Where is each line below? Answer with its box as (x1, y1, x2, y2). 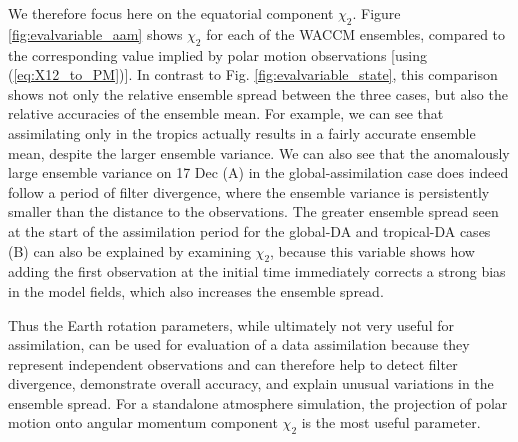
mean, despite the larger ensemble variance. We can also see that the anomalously (8, 142, 510, 163)
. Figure (352, 3, 401, 23)
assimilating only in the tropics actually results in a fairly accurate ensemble (8, 122, 476, 143)
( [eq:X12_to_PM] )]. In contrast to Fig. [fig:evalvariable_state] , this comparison (8, 64, 498, 85)
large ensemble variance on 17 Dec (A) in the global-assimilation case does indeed (8, 162, 509, 183)
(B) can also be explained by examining (8, 240, 251, 261)
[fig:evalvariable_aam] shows (8, 23, 183, 44)
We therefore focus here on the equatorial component (8, 3, 334, 23)
